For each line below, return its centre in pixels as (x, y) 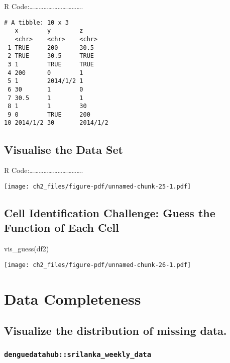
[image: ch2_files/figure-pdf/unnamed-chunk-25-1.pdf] (98, 186)
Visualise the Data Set (64, 149)
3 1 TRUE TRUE (51, 64)
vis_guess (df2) (27, 249)
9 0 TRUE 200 (49, 114)
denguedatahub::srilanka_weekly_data (78, 354)
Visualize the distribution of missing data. (116, 331)
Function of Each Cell (62, 228)
